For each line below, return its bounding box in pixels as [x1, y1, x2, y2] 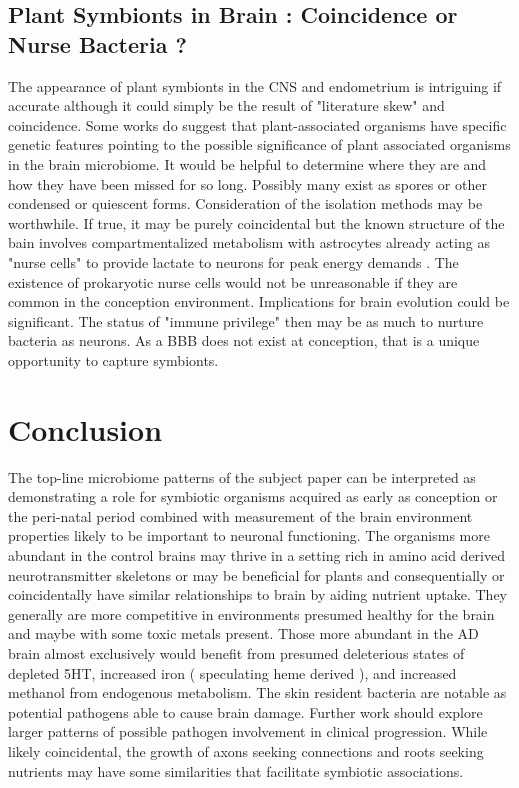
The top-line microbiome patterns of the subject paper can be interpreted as [8, 466, 476, 487]
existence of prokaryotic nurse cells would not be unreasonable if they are [8, 271, 458, 292]
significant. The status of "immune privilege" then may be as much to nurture [8, 310, 484, 331]
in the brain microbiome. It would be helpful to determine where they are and [8, 153, 487, 174]
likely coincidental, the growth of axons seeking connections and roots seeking [8, 740, 484, 761]
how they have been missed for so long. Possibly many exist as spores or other [8, 173, 487, 194]
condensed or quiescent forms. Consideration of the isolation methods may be [8, 193, 483, 214]
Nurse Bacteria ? [8, 28, 187, 59]
